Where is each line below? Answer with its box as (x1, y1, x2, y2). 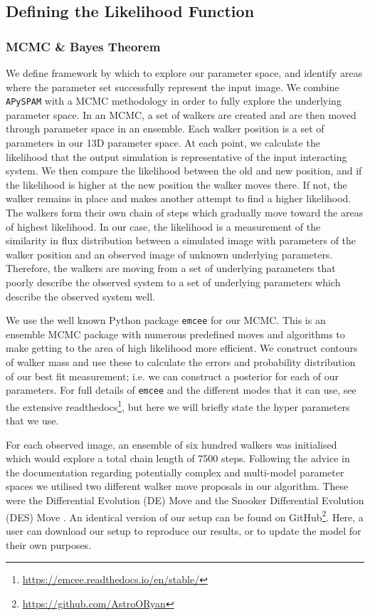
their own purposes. (6, 537, 92, 552)
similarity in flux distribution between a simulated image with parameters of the (6, 233, 356, 248)
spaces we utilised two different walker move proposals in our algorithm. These (6, 479, 349, 494)
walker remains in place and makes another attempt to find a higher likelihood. (6, 191, 351, 206)
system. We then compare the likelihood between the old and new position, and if (6, 163, 362, 178)
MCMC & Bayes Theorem (6, 37, 161, 55)
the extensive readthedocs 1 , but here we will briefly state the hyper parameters (6, 397, 350, 414)
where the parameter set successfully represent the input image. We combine (6, 79, 339, 94)
